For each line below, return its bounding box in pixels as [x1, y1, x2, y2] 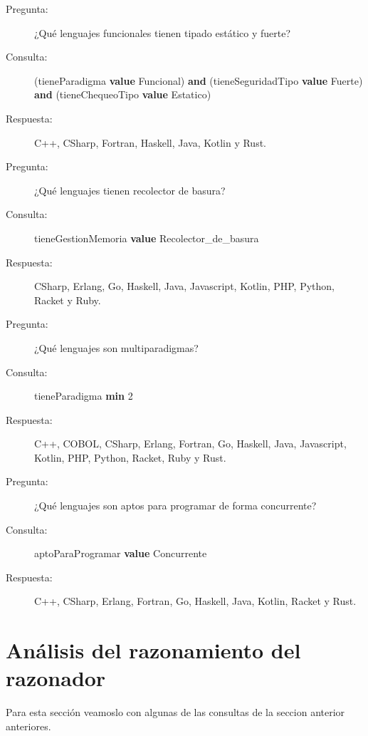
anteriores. [6, 718, 51, 733]
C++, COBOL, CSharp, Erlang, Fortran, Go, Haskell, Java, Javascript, [34, 436, 347, 451]
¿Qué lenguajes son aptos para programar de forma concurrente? [34, 498, 317, 513]
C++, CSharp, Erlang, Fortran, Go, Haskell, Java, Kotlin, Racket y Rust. [34, 594, 357, 608]
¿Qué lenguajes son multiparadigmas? [34, 340, 199, 355]
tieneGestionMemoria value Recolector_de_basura [34, 230, 259, 245]
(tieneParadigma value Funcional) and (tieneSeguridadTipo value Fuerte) [34, 73, 363, 88]
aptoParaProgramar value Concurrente [34, 546, 207, 561]
